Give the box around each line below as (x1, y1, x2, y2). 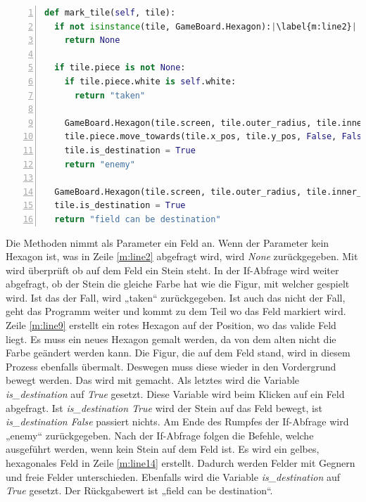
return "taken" (74, 90, 146, 101)
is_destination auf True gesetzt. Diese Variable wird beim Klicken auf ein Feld (6, 387, 345, 401)
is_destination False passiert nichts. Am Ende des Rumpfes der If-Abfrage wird (6, 414, 349, 429)
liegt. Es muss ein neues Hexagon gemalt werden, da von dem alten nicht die (6, 331, 336, 346)
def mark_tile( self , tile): (44, 8, 176, 18)
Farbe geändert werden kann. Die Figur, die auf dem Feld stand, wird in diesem (6, 345, 351, 360)
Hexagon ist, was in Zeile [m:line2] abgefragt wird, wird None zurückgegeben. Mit (6, 249, 358, 264)
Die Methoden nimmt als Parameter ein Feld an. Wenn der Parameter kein (6, 235, 329, 250)
